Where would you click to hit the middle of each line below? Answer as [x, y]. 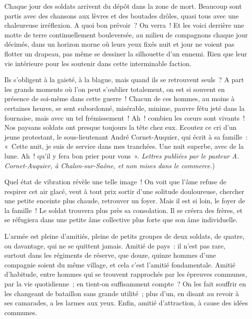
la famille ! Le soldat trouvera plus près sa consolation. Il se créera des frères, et [124, 210]
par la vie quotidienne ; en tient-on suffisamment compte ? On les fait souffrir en [125, 284]
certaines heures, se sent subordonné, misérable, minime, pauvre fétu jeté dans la [125, 108]
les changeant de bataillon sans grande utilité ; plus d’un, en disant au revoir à [122, 293]
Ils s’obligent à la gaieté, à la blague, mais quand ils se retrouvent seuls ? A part [124, 80]
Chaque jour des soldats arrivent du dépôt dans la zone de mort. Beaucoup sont [123, 6]
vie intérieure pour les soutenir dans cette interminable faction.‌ [98, 63]
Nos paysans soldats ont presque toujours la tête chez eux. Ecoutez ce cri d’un [121, 127]
